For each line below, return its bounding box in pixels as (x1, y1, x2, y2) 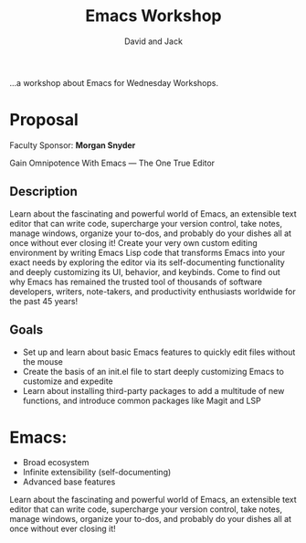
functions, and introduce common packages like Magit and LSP (22, 395, 262, 406)
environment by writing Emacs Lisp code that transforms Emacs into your (9, 247, 286, 258)
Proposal (9, 110, 79, 131)
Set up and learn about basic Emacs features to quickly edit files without (22, 346, 296, 357)
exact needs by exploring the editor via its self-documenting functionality (9, 257, 285, 268)
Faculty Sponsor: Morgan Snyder (9, 139, 136, 151)
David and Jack (124, 36, 183, 47)
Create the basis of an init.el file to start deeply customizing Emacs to (22, 366, 285, 377)
